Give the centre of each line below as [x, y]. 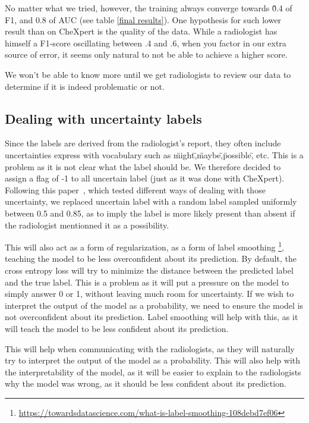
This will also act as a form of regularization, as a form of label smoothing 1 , [144, 246]
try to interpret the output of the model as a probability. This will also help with [153, 360]
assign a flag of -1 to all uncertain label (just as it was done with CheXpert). [145, 178]
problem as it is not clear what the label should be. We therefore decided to [143, 166]
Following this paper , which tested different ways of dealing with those [135, 189]
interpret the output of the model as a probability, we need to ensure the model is [154, 305]
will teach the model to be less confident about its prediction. [117, 328]
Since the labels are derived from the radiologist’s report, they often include [143, 143]
